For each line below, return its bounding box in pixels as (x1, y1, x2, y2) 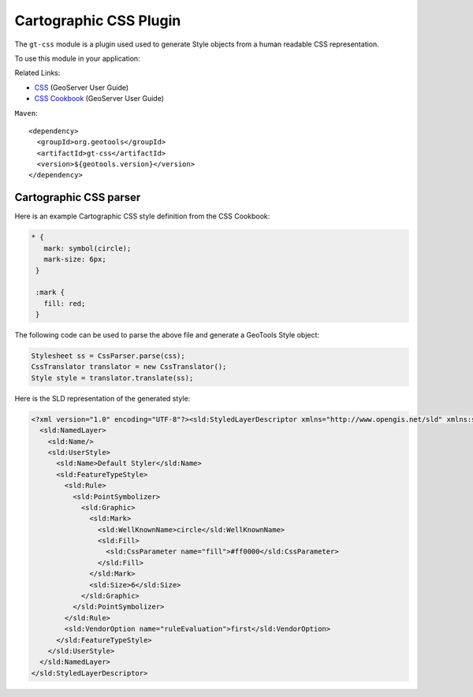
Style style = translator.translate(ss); (31, 373, 194, 382)
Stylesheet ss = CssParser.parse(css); (31, 352, 185, 360)
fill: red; (43, 299, 86, 307)
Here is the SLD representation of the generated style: (14, 393, 191, 403)
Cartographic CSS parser (14, 191, 141, 204)
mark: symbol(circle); (43, 244, 132, 252)
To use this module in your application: (14, 54, 141, 63)
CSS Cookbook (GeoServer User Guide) (34, 94, 165, 103)
